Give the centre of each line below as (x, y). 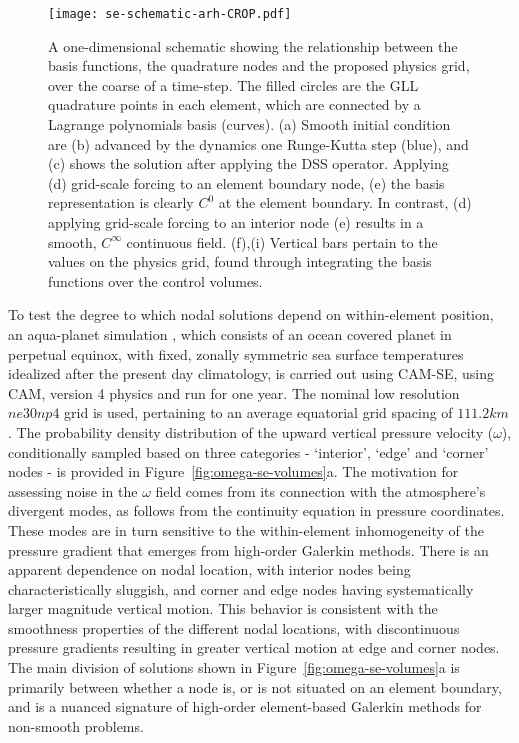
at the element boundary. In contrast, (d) (345, 202)
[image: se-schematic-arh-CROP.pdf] (170, 14)
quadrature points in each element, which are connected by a (234, 104)
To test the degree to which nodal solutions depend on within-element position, (251, 314)
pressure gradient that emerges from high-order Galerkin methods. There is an (248, 549)
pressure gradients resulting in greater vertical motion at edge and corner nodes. (254, 647)
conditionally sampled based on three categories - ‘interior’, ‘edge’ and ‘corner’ (248, 451)
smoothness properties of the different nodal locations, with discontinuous (234, 627)
